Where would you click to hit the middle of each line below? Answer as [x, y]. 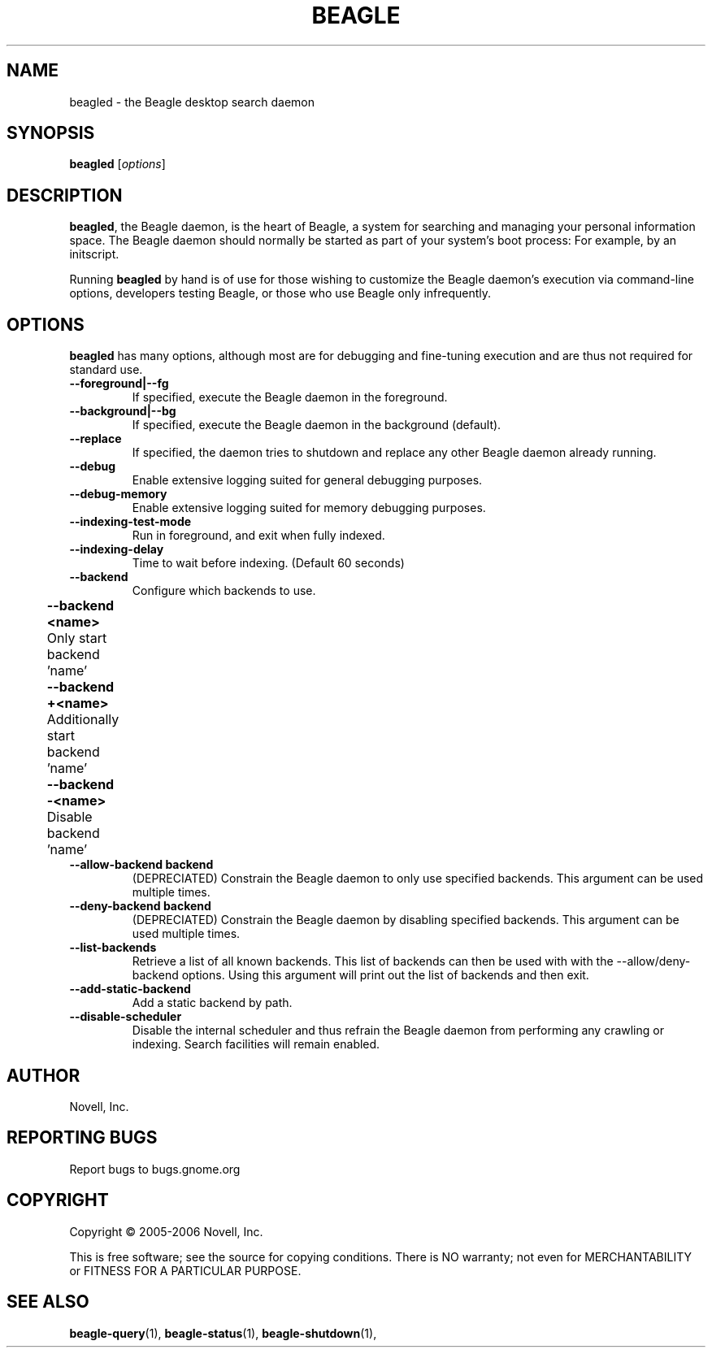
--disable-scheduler [126, 1017]
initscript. [94, 254]
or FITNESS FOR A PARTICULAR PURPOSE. [185, 1270]
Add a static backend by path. [212, 1003]
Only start [77, 638]
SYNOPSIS [51, 133]
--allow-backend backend [141, 865]
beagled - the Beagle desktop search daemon [192, 102]
